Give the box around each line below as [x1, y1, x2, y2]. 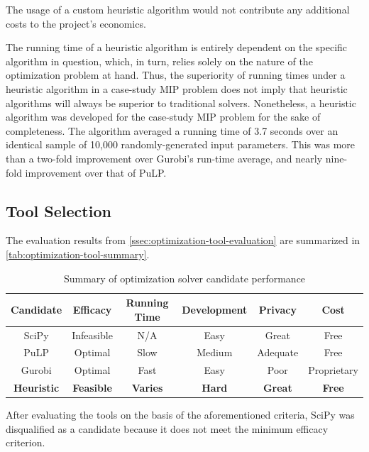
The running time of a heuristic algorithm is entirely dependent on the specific [6, 40, 348, 55]
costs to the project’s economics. [6, 16, 146, 31]
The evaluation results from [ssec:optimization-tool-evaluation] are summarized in [6, 233, 360, 248]
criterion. [6, 435, 45, 450]
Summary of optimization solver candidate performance [63, 270, 306, 285]
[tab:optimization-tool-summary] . [6, 246, 150, 261]
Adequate [257, 345, 299, 360]
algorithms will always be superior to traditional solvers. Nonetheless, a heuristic [6, 95, 356, 110]
